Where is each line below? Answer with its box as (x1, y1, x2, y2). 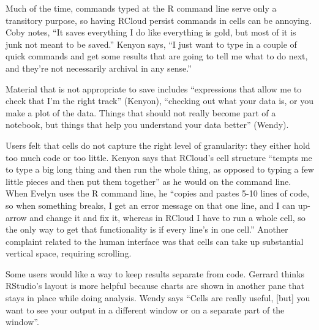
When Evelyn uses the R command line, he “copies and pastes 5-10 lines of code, (6, 187, 309, 200)
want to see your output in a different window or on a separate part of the (6, 303, 285, 316)
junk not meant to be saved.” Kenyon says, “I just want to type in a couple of (6, 37, 297, 50)
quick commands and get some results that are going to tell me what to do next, (6, 50, 308, 62)
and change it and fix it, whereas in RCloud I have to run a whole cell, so (29, 211, 306, 223)
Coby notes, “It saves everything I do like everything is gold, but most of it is (6, 26, 296, 39)
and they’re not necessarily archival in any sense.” (6, 61, 192, 74)
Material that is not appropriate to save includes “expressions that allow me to (6, 82, 302, 95)
